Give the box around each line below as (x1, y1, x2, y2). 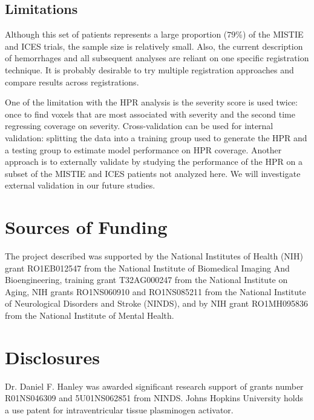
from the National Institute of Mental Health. (5, 309, 174, 322)
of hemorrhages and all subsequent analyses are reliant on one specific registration (5, 52, 309, 64)
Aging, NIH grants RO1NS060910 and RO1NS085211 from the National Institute (5, 285, 306, 298)
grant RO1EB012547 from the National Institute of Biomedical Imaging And (5, 261, 290, 274)
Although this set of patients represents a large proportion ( (5, 28, 227, 41)
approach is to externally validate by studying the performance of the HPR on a (5, 155, 303, 168)
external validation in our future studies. (5, 179, 155, 192)
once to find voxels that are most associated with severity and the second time (5, 107, 295, 120)
